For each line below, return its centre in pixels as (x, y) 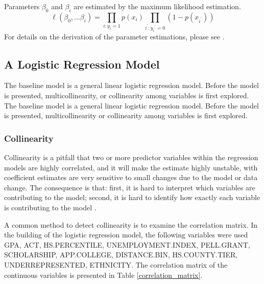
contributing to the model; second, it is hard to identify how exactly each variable (132, 197)
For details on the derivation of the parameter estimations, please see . (114, 36)
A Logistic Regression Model (82, 64)
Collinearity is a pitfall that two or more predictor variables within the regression (131, 157)
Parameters (22, 6)
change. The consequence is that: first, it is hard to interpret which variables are (130, 187)
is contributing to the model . (50, 207)
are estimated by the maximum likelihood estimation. (157, 6)
